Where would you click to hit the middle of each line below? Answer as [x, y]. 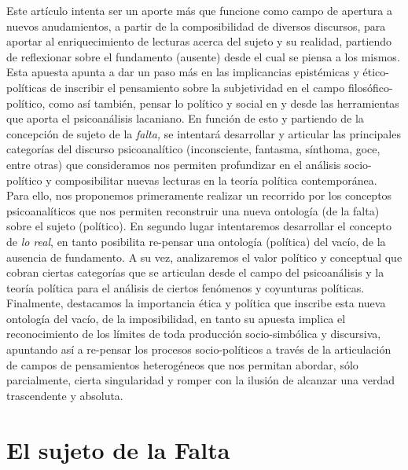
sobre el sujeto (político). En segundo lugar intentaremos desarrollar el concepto [199, 226]
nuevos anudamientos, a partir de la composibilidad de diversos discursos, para [196, 26]
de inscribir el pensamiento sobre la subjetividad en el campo [197, 87]
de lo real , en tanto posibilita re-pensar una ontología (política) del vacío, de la [196, 241]
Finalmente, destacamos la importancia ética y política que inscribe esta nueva [196, 303]
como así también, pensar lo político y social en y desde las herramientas [224, 103]
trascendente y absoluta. [65, 395]
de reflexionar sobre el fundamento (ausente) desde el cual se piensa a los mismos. [203, 56]
